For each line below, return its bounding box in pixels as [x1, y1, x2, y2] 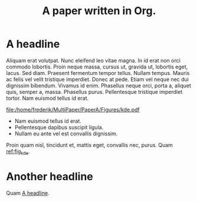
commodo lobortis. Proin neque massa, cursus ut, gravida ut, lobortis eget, [6, 63, 188, 70]
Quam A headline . [6, 189, 50, 196]
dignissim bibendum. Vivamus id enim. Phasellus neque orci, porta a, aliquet [6, 82, 192, 89]
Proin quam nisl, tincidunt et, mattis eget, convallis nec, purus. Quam [6, 141, 173, 148]
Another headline [6, 170, 93, 183]
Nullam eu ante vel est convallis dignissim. [14, 130, 118, 137]
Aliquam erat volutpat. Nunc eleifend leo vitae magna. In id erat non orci [6, 57, 181, 64]
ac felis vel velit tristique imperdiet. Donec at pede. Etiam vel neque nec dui [6, 76, 189, 83]
